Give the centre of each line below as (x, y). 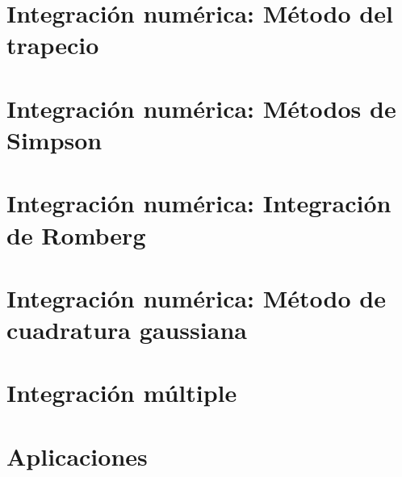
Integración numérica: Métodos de (201, 108)
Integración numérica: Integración (199, 203)
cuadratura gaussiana (127, 330)
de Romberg (76, 234)
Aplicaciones (77, 456)
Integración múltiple (122, 393)
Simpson (54, 139)
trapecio (53, 45)
